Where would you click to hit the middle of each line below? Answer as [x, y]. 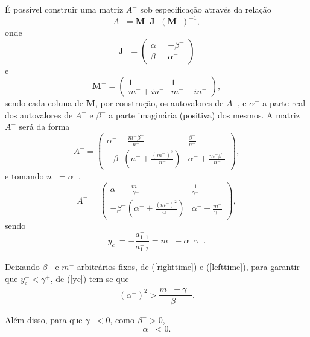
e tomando [24, 176]
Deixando [22, 267]
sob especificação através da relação [206, 9]
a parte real [284, 103]
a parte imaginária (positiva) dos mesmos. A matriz [204, 114]
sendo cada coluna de [44, 103]
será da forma [44, 127]
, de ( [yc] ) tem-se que [90, 278]
